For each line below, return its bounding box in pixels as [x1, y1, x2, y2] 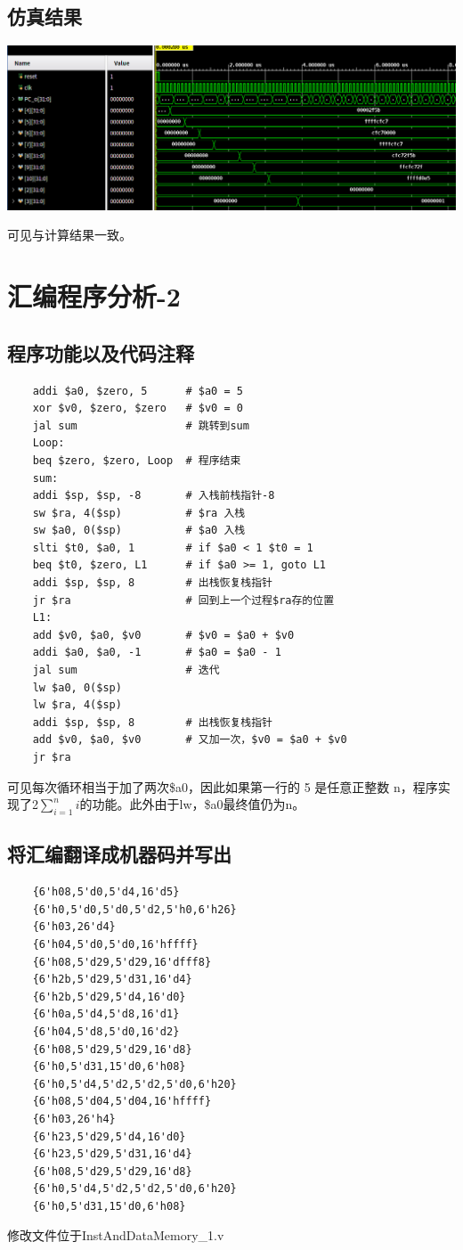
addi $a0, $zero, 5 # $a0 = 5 [32, 384, 243, 397]
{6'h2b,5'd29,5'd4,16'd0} [32, 990, 186, 1003]
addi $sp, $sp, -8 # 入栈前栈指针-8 [32, 489, 275, 502]
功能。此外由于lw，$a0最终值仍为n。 [92, 795, 305, 813]
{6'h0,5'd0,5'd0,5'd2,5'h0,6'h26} [32, 903, 237, 916]
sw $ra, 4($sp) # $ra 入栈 [32, 506, 246, 519]
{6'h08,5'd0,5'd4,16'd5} [32, 886, 180, 899]
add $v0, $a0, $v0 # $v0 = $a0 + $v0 [32, 628, 295, 641]
